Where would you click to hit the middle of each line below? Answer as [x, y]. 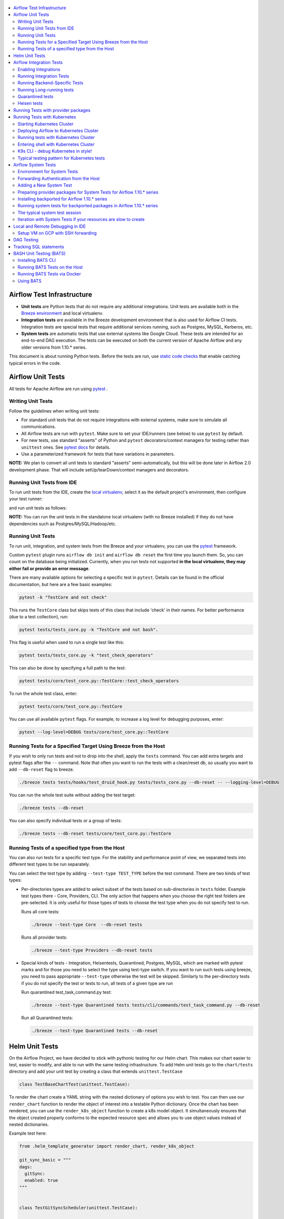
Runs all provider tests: [44, 937]
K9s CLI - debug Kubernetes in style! [55, 151]
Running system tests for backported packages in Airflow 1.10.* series [88, 206]
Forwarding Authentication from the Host [59, 178]
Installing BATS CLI [37, 260]
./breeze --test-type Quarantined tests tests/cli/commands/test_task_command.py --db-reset [146, 1005]
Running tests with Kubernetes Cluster [56, 138]
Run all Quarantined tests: [47, 1018]
